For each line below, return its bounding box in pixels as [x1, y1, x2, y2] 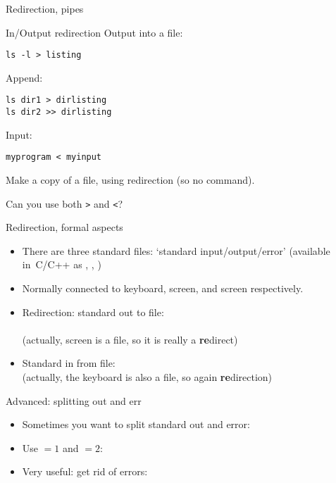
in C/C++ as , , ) [22, 257, 101, 272]
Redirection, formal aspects [6, 220, 123, 234]
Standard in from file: [22, 356, 116, 370]
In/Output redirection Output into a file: [6, 25, 183, 39]
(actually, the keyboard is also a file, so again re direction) [22, 370, 273, 384]
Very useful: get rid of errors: [22, 464, 148, 479]
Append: [6, 70, 43, 84]
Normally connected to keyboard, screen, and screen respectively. [22, 281, 304, 296]
